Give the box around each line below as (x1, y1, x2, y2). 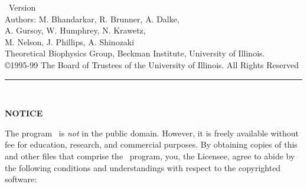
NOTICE (5, 107, 43, 119)
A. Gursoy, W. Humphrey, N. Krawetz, (5, 24, 146, 36)
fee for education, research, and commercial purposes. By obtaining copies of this (5, 138, 298, 151)
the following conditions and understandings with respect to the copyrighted (5, 161, 281, 173)
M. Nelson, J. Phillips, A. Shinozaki (5, 35, 135, 48)
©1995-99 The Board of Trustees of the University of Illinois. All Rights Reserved (5, 58, 299, 71)
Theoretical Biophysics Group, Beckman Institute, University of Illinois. (5, 47, 265, 59)
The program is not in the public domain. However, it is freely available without (5, 126, 299, 139)
